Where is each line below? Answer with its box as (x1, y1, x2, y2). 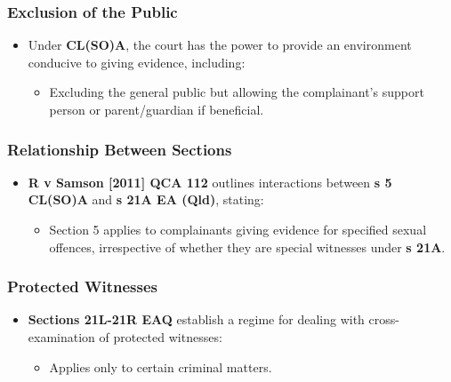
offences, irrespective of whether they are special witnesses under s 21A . (49, 237, 446, 256)
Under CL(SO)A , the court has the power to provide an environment (28, 36, 412, 54)
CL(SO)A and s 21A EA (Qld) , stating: (28, 190, 264, 209)
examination (28, 328, 95, 346)
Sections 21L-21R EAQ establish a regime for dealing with (28, 310, 365, 329)
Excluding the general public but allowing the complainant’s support (49, 83, 424, 101)
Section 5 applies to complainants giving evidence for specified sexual (49, 220, 427, 238)
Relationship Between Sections (7, 138, 232, 160)
